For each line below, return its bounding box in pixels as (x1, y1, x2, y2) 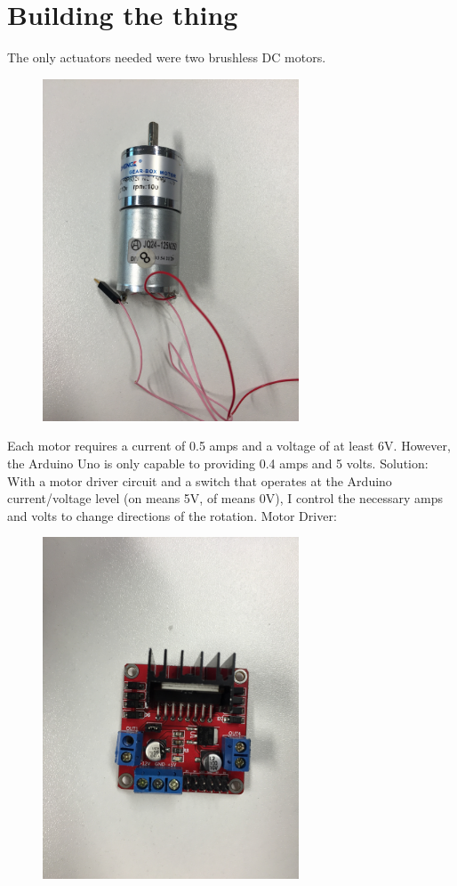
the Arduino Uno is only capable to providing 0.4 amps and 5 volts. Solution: (7, 453, 429, 472)
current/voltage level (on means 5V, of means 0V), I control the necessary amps (7, 489, 444, 508)
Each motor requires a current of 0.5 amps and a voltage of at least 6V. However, (7, 436, 451, 455)
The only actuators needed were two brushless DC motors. (7, 48, 326, 67)
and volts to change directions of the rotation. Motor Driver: (7, 506, 337, 524)
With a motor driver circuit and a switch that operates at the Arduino (7, 471, 392, 490)
